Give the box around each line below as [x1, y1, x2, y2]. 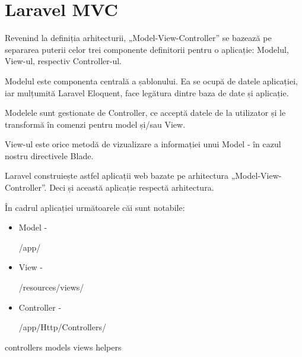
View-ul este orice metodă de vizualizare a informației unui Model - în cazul [5, 138, 281, 150]
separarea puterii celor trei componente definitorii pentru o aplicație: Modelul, [5, 43, 289, 55]
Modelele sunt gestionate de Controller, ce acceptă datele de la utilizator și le [5, 106, 286, 119]
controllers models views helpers [5, 340, 122, 353]
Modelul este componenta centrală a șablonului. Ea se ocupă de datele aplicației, [5, 74, 298, 87]
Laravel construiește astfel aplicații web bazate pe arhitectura [5, 169, 229, 182]
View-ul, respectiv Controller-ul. [5, 55, 122, 67]
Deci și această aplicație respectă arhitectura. [49, 181, 214, 194]
